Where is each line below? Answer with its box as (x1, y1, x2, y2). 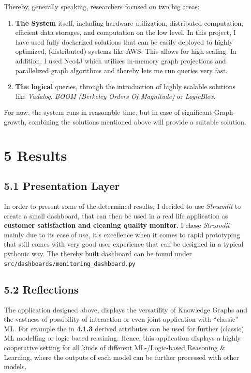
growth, (4, 116, 27, 126)
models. (4, 361, 27, 372)
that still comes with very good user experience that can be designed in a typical (4, 239, 244, 249)
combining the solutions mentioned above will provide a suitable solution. (28, 116, 246, 126)
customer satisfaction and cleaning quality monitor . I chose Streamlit (4, 220, 230, 230)
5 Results (4, 145, 67, 165)
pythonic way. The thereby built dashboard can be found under (4, 249, 192, 259)
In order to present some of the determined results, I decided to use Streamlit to (4, 201, 241, 211)
